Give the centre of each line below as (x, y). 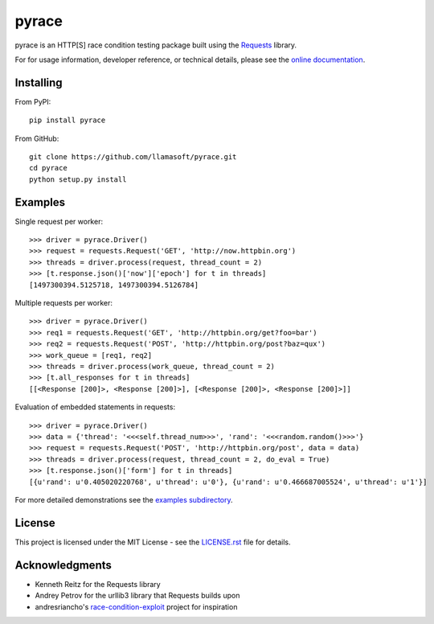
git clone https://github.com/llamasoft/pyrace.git (133, 157)
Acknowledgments (63, 565)
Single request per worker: (59, 221)
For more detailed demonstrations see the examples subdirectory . (124, 499)
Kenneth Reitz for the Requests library (98, 584)
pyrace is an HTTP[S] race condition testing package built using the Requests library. (156, 45)
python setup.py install (78, 179)
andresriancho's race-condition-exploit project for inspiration (136, 606)
